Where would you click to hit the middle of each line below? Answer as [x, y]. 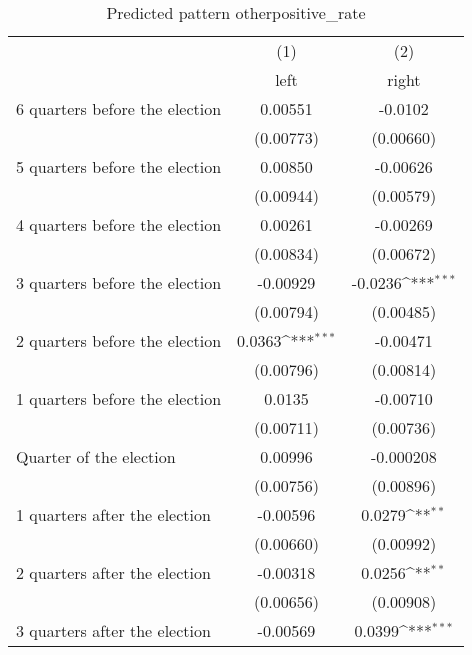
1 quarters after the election [113, 514]
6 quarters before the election [119, 108]
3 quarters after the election [113, 630]
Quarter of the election [96, 456]
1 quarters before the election [119, 398]
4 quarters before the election [119, 224]
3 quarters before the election [119, 282]
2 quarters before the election [119, 340]
